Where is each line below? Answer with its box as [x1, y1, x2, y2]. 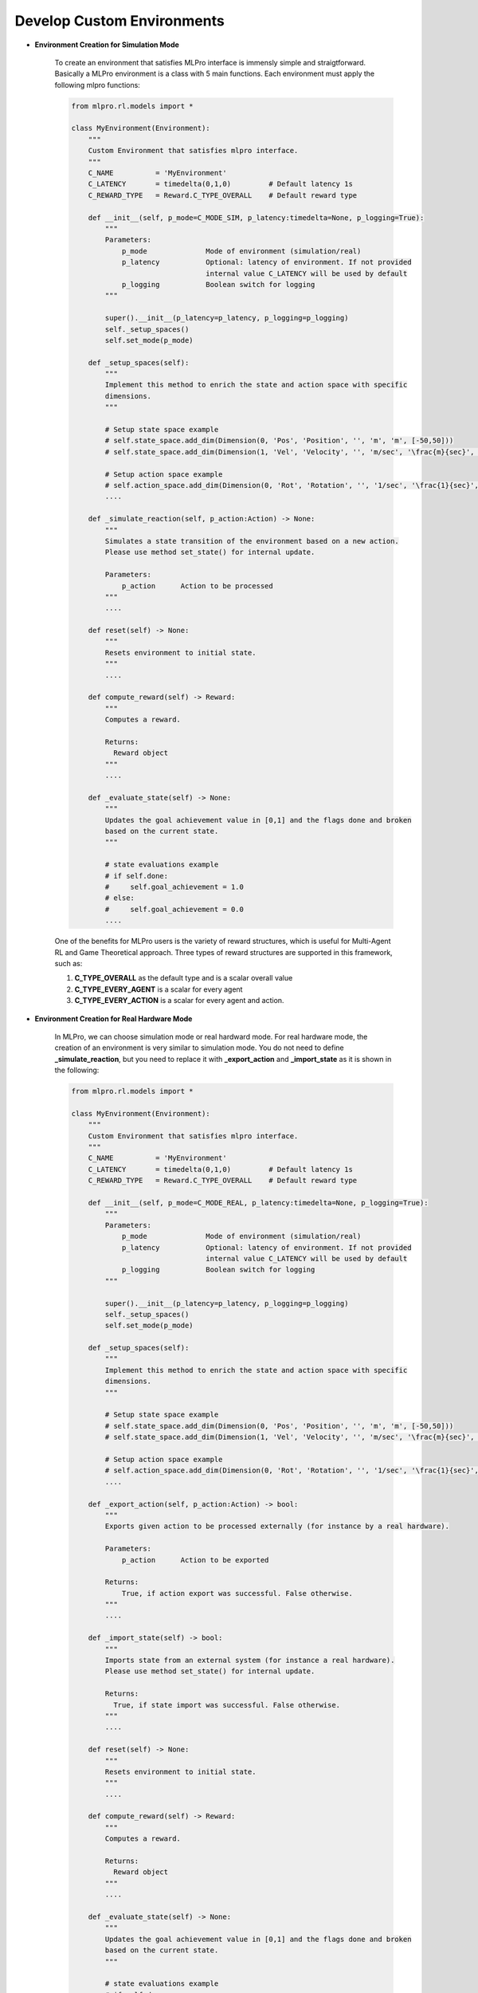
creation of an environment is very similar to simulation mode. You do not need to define [54, 1043, 344, 1052]
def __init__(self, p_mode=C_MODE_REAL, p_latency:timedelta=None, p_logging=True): [88, 1198, 429, 1207]
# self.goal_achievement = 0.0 [104, 905, 245, 914]
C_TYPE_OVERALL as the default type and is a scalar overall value [74, 973, 293, 983]
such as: [54, 958, 83, 968]
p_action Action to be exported [121, 1555, 269, 1564]
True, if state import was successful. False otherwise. [112, 1700, 341, 1709]
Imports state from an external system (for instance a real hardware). [104, 1656, 395, 1665]
